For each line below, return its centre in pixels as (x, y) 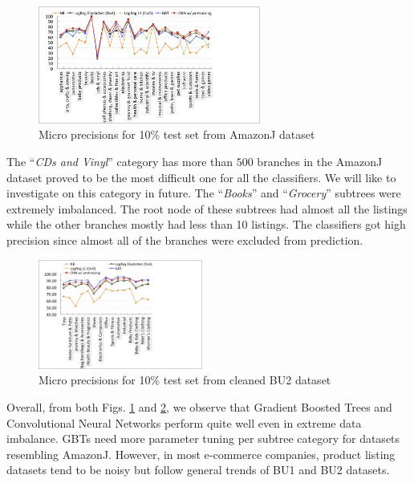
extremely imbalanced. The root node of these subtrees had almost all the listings (207, 208)
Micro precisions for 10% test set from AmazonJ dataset (177, 134)
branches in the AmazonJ (320, 162)
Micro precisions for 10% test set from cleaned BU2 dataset (185, 380)
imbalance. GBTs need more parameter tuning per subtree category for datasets (203, 438)
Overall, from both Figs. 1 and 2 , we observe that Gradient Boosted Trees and (199, 406)
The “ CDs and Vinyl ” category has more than (120, 162)
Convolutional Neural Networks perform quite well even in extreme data (184, 422)
